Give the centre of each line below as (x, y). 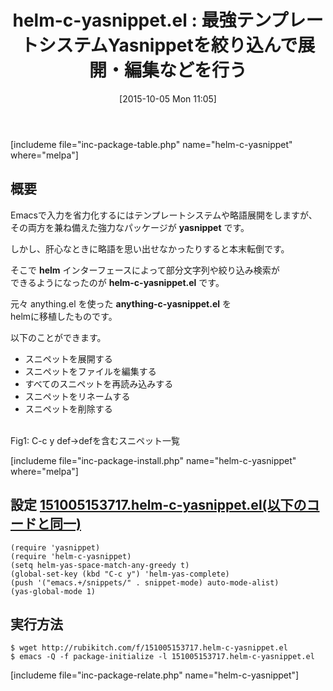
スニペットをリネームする (77, 396)
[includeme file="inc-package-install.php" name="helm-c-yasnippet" (153, 460)
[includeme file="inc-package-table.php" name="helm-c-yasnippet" (151, 144)
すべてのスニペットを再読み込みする (99, 383)
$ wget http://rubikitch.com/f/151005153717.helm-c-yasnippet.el (149, 648)
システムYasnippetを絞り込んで (168, 45)
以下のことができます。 (58, 337)
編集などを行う (185, 70)
